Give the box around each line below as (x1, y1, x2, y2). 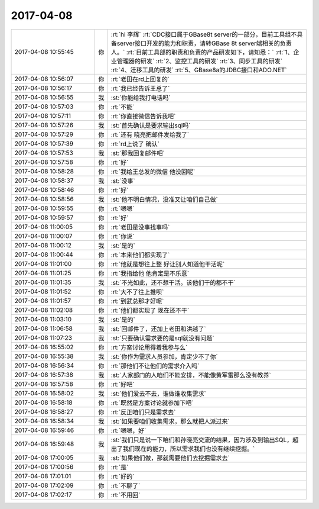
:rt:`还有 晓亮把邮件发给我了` (110, 130, 190, 138)
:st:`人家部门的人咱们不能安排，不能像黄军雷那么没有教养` (110, 371, 271, 379)
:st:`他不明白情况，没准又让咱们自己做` (110, 195, 218, 204)
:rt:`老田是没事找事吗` (110, 223, 170, 231)
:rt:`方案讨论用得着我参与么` (110, 343, 188, 352)
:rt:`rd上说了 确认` (110, 140, 159, 148)
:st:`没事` (110, 176, 135, 185)
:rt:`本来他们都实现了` (110, 250, 170, 259)
